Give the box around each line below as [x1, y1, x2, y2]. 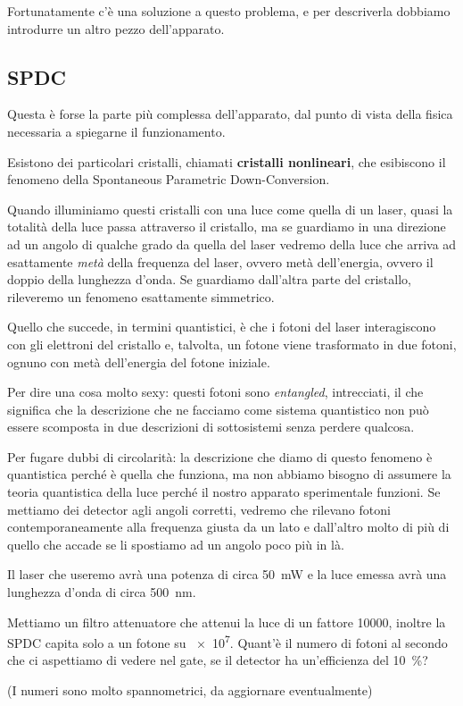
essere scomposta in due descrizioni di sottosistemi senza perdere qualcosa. [7, 417, 415, 436]
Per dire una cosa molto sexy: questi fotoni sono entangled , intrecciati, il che [7, 382, 424, 401]
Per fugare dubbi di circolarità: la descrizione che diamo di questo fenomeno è [7, 447, 433, 466]
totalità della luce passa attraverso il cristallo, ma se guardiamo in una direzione [7, 217, 446, 236]
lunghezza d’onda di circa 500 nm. [7, 583, 196, 601]
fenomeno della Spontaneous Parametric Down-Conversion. [7, 170, 330, 189]
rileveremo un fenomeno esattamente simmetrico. [7, 287, 275, 306]
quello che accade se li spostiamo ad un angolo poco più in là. [7, 534, 344, 553]
